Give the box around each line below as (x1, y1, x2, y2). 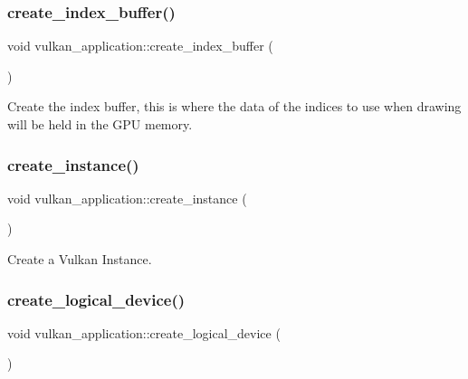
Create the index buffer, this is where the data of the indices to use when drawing (7, 97, 462, 116)
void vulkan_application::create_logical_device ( (7, 323, 281, 342)
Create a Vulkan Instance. (7, 250, 152, 268)
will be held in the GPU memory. (7, 115, 193, 133)
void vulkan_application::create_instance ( (7, 188, 247, 207)
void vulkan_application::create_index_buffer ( (7, 36, 273, 55)
